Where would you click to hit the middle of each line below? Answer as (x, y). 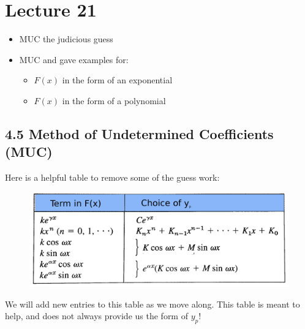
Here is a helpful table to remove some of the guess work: (112, 177)
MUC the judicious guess (66, 39)
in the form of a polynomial (114, 100)
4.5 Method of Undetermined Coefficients (139, 133)
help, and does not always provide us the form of (96, 316)
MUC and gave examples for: (74, 59)
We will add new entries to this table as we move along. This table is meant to (152, 304)
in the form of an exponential (117, 80)
